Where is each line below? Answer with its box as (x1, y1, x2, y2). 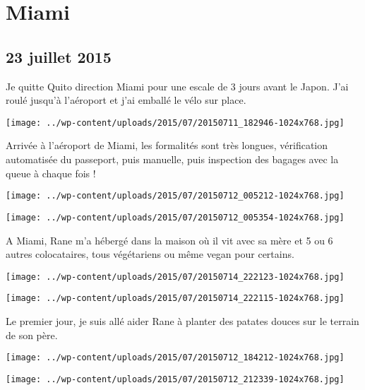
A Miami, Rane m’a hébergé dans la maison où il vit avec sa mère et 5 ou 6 (6, 232, 333, 247)
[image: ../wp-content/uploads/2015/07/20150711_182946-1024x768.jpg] (6, 117, 345, 128)
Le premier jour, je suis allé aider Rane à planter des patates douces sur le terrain (6, 314, 359, 329)
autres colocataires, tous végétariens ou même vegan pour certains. (6, 247, 294, 261)
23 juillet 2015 (6, 45, 112, 67)
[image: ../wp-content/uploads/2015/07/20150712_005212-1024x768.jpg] (6, 191, 345, 201)
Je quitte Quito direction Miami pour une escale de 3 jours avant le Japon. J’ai (6, 78, 349, 93)
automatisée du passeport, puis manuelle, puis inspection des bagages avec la (6, 152, 339, 167)
